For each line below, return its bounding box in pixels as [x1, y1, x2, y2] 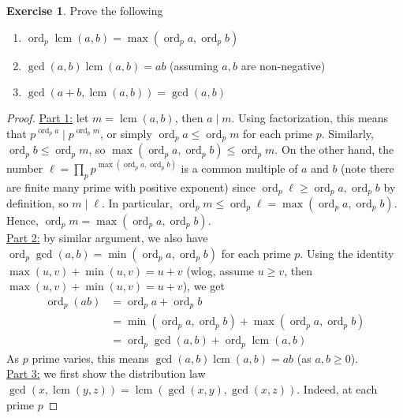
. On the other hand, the [274, 141, 394, 158]
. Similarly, [321, 125, 374, 141]
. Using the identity [300, 244, 394, 261]
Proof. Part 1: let [6, 110, 89, 126]
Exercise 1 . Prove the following [6, 2, 163, 18]
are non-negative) [241, 57, 326, 73]
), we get [182, 278, 225, 294]
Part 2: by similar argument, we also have [6, 229, 208, 245]
